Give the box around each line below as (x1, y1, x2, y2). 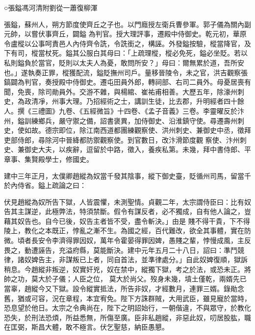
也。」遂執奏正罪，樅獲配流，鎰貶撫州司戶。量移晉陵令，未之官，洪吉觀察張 (4, 67, 248, 77)
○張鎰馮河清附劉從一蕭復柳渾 (4, 2, 98, 12)
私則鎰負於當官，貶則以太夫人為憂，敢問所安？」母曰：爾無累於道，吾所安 (4, 57, 244, 67)
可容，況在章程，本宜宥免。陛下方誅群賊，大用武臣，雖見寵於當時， (31, 293, 251, 303)
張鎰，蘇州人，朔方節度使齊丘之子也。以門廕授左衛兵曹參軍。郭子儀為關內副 (4, 19, 251, 29)
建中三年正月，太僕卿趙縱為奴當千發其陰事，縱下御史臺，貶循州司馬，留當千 (4, 170, 251, 181)
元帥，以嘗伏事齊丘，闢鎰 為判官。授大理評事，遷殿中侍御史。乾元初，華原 (4, 29, 247, 39)
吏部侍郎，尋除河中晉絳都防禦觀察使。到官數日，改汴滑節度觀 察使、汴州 (4, 134, 240, 145)
